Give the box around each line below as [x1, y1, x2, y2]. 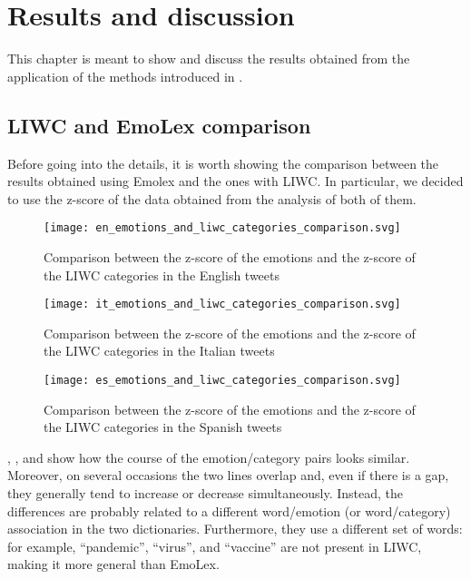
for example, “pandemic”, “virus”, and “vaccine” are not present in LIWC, [7, 536, 422, 555]
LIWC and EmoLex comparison [7, 111, 311, 139]
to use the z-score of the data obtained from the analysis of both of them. [7, 189, 417, 208]
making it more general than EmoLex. [7, 554, 220, 574]
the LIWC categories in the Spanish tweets [44, 417, 282, 437]
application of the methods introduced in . [7, 66, 243, 85]
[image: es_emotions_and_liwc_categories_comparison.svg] [44, 373, 401, 387]
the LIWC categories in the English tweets [44, 265, 280, 284]
